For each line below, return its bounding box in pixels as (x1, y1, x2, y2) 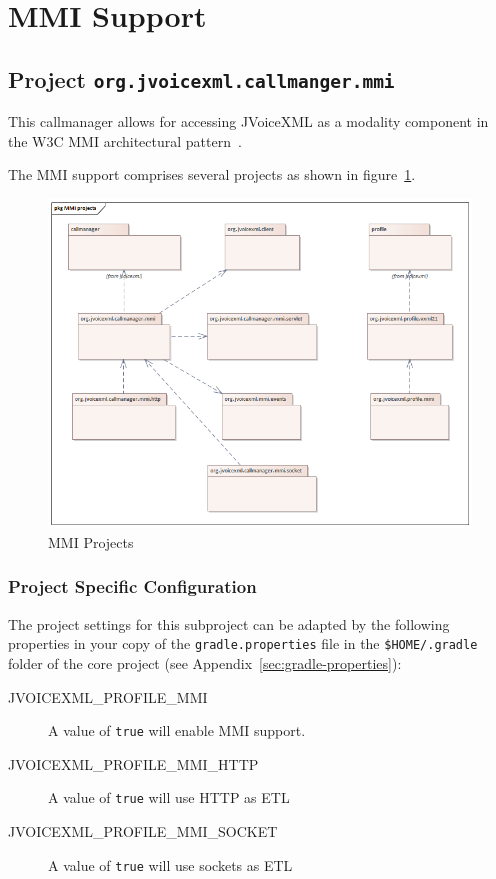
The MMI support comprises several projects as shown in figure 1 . (8, 164, 416, 185)
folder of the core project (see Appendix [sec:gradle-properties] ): (8, 652, 402, 673)
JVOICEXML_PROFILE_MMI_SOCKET (8, 821, 278, 842)
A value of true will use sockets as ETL (48, 854, 293, 875)
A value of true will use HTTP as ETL (48, 787, 290, 808)
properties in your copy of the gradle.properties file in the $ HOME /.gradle (8, 633, 478, 654)
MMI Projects (48, 531, 134, 552)
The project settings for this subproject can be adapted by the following (8, 613, 450, 634)
